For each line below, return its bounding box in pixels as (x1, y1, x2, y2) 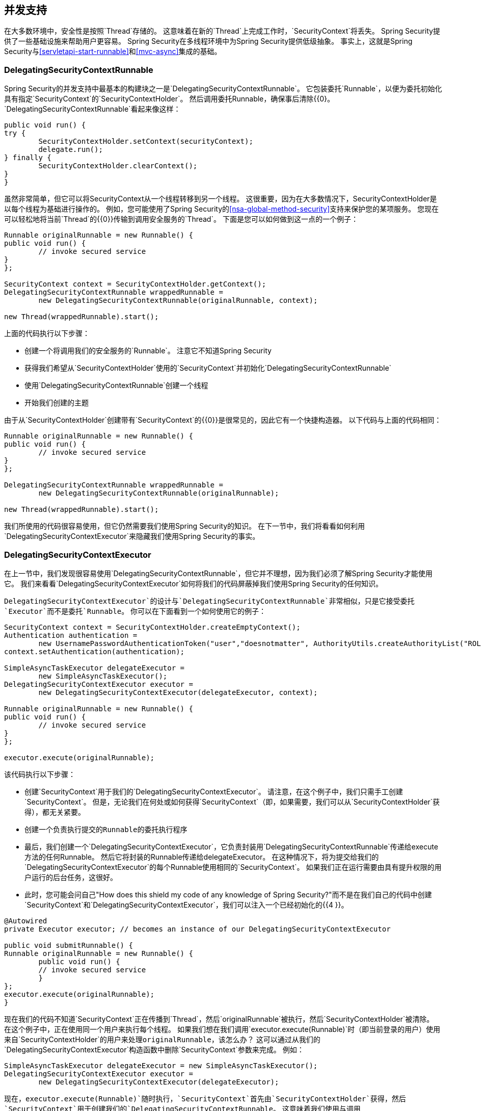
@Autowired (4, 916, 47, 925)
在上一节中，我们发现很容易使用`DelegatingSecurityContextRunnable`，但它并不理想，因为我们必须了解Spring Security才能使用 (4, 569, 433, 578)
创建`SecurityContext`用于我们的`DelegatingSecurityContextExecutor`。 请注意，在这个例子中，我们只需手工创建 (24, 787, 403, 796)
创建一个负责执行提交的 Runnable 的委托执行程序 (24, 824, 188, 834)
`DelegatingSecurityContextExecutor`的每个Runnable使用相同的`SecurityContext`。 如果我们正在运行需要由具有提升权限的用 (24, 862, 442, 871)
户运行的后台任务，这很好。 (24, 872, 117, 882)
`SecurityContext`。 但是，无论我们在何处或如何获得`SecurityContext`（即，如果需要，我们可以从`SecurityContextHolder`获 (24, 797, 440, 806)
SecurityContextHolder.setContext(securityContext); (38, 137, 253, 146)
